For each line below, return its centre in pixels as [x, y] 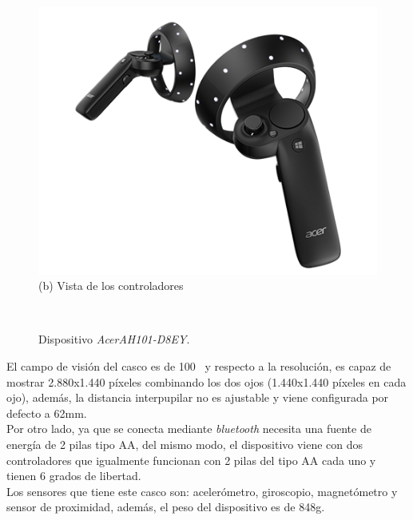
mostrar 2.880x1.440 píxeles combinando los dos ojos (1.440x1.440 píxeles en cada [206, 381]
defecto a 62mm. [47, 413]
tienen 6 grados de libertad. [74, 476]
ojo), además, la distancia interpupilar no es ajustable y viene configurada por [198, 397]
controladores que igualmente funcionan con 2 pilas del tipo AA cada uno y [191, 460]
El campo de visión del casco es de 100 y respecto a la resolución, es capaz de [199, 366]
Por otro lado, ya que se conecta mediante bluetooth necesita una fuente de [189, 429]
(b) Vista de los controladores [111, 286]
